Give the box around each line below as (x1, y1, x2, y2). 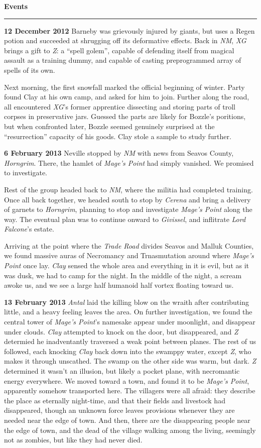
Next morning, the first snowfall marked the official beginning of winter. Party (4, 81, 245, 92)
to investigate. (4, 167, 48, 178)
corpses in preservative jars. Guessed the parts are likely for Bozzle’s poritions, (4, 111, 246, 122)
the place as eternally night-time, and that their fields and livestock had (4, 395, 225, 405)
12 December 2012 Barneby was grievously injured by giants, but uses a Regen (4, 25, 255, 36)
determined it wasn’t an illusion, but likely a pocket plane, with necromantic (4, 366, 240, 376)
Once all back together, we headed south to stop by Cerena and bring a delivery (4, 194, 251, 204)
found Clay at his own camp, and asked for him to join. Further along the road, (4, 91, 249, 102)
